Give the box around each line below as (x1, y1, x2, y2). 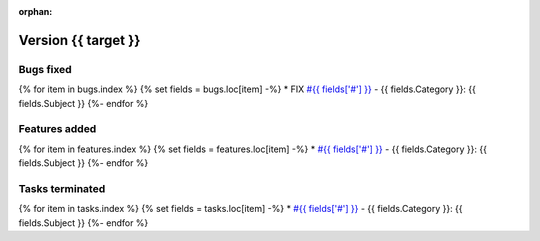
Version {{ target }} (18, 31, 141, 49)
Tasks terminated (18, 181, 106, 195)
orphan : (18, 6, 53, 17)
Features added (18, 122, 97, 136)
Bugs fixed (18, 62, 72, 76)
